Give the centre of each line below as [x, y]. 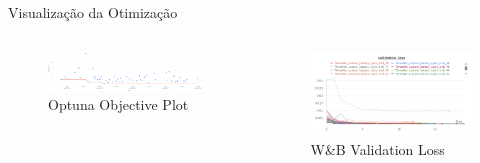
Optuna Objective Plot [118, 104]
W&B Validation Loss [377, 148]
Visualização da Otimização [93, 12]
